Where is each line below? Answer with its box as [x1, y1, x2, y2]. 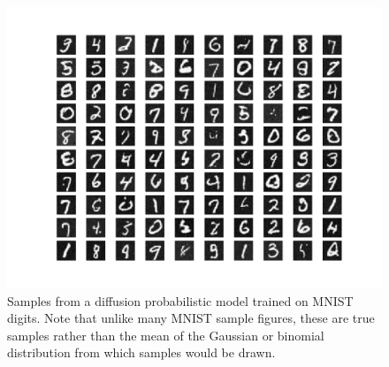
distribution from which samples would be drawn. [7, 343, 276, 362]
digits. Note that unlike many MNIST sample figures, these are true [7, 309, 375, 327]
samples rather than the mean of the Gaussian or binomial [7, 325, 324, 344]
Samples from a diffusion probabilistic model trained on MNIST [7, 291, 354, 310]
